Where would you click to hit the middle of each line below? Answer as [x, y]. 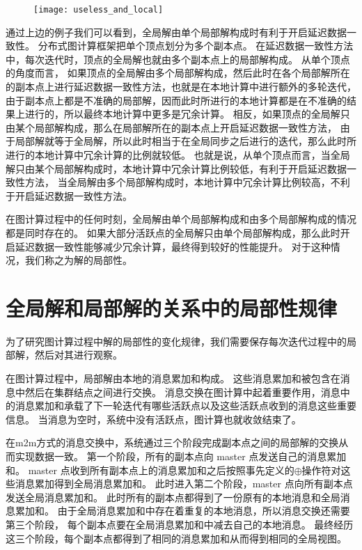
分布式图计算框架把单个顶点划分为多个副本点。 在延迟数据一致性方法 [196, 46]
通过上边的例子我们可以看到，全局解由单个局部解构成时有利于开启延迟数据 [176, 32]
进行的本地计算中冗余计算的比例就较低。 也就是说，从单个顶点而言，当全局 [178, 155]
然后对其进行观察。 [78, 355]
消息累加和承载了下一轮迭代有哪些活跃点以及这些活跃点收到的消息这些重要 [186, 406]
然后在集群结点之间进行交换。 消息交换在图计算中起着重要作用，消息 [182, 392]
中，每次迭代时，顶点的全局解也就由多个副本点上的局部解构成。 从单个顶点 [178, 59]
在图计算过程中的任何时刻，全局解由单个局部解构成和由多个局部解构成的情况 [181, 219]
